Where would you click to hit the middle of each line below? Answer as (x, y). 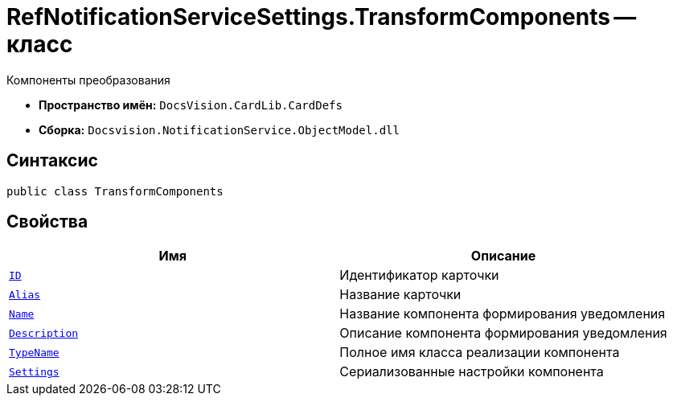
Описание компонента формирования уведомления (503, 333)
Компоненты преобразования (88, 80)
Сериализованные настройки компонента (472, 372)
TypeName (34, 352)
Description (44, 333)
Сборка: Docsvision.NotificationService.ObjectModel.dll (219, 129)
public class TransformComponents (115, 191)
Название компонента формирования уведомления (503, 314)
